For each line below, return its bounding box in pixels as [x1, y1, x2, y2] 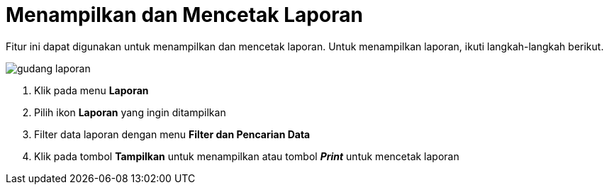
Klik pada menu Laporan [34, 84, 149, 96]
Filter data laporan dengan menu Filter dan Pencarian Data [34, 128, 311, 140]
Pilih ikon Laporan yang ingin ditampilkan [34, 106, 226, 118]
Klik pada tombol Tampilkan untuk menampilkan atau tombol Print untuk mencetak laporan [34, 150, 459, 162]
